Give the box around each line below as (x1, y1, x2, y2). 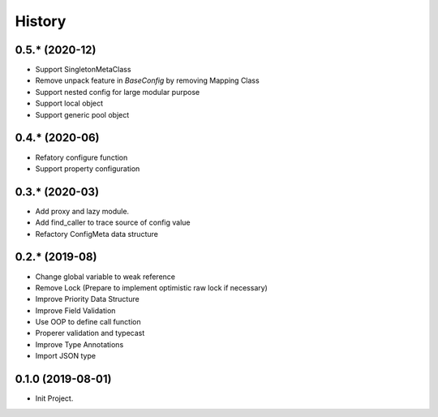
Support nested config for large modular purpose (35, 87, 200, 97)
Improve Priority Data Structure (35, 294, 140, 304)
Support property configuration (35, 163, 140, 174)
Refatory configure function (35, 153, 128, 162)
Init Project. (35, 393, 74, 403)
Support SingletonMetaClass (35, 65, 131, 75)
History (15, 12, 67, 30)
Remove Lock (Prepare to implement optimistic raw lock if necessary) (35, 282, 268, 292)
